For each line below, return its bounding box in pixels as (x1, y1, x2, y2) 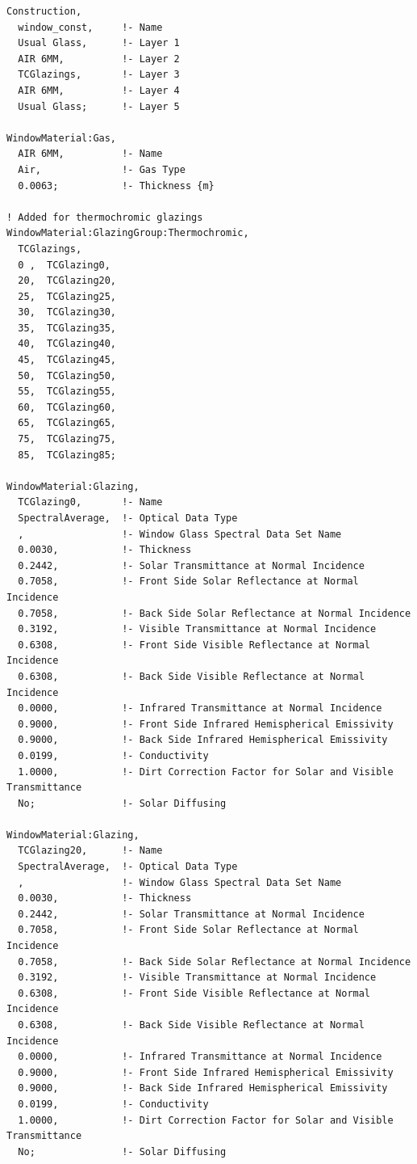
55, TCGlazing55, (18, 386, 117, 398)
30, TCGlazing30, (18, 306, 117, 318)
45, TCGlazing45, (18, 354, 117, 366)
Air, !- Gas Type (18, 163, 186, 175)
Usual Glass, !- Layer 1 (18, 37, 180, 49)
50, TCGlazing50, (18, 369, 117, 382)
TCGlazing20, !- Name (18, 845, 163, 857)
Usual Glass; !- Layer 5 (18, 100, 180, 112)
